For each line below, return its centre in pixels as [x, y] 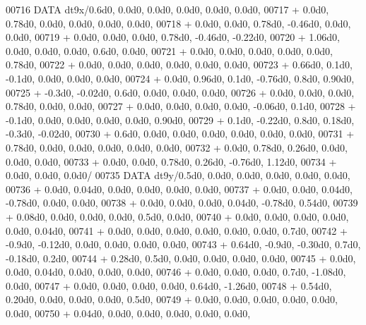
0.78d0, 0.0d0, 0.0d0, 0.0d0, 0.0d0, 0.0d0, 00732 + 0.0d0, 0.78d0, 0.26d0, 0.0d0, [177, 147]
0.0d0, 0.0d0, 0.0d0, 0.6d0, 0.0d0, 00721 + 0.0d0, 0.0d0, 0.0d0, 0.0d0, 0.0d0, [169, 50]
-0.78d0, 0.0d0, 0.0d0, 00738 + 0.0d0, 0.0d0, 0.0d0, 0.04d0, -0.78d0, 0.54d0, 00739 [182, 203]
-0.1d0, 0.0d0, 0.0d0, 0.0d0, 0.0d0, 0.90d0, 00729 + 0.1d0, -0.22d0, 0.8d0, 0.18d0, [180, 119]
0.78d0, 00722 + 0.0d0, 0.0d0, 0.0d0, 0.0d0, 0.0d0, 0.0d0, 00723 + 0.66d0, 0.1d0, [179, 65]
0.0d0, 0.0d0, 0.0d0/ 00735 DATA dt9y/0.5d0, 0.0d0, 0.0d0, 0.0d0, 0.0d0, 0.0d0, [178, 175]
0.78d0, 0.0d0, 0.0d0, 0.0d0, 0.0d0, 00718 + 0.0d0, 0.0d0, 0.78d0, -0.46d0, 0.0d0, [178, 23]
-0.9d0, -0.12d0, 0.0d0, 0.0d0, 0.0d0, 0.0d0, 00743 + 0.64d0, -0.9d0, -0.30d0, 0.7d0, [183, 244]
